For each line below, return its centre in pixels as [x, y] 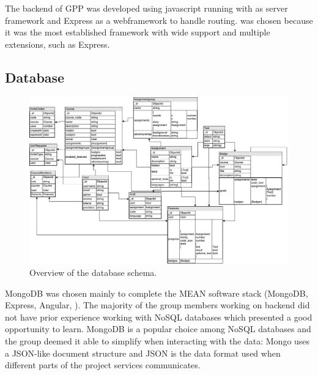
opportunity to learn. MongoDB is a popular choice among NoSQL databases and [158, 329]
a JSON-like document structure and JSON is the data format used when [143, 353]
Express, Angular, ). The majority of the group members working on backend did [157, 305]
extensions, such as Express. [57, 44]
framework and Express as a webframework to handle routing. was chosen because [159, 20]
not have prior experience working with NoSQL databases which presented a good [159, 317]
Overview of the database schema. [93, 273]
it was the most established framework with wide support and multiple [138, 32]
